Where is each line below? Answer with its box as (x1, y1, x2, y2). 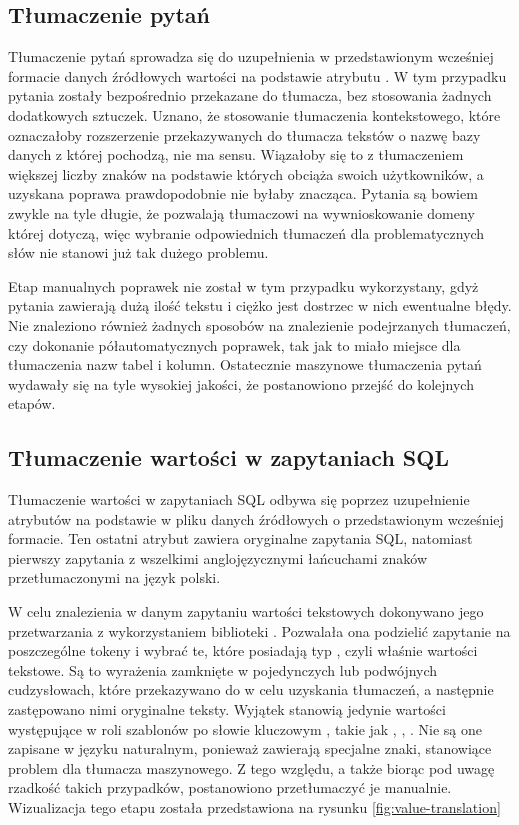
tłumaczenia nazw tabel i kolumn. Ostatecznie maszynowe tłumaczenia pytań (8, 354, 482, 375)
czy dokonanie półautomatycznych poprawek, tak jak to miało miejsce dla (8, 334, 461, 355)
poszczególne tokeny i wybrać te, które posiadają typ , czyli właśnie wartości (8, 640, 478, 661)
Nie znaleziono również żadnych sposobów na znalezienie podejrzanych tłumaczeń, (8, 314, 511, 335)
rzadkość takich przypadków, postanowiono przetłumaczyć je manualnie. (8, 777, 452, 798)
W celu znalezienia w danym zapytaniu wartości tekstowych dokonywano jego (8, 601, 484, 622)
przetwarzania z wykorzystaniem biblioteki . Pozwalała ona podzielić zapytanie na (8, 620, 511, 641)
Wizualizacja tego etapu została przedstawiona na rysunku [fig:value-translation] (8, 797, 501, 817)
